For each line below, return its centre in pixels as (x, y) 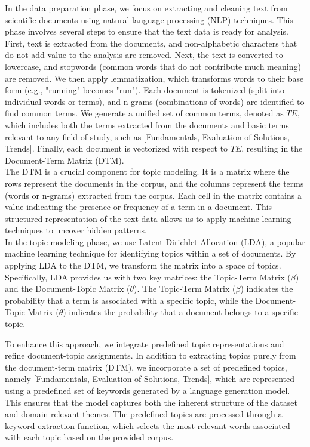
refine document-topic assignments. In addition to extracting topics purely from (151, 355)
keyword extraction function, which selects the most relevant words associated (148, 425)
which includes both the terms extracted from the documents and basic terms (147, 124)
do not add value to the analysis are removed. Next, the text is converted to (144, 55)
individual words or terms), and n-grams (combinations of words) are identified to (155, 101)
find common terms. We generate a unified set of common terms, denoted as (144, 113)
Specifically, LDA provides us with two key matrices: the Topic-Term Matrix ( (148, 277)
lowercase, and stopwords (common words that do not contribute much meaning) (153, 66)
